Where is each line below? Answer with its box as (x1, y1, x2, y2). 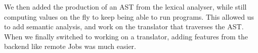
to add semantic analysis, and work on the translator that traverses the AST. (4, 21, 244, 32)
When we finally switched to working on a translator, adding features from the (4, 31, 248, 41)
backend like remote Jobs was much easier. (4, 41, 137, 51)
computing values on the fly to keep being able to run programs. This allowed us (4, 11, 254, 22)
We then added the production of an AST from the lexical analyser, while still (4, 2, 247, 12)
